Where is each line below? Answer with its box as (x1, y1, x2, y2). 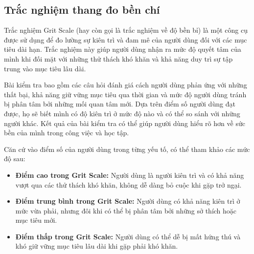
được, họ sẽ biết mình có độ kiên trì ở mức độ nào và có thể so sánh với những (4, 108, 240, 118)
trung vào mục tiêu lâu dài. (4, 63, 86, 73)
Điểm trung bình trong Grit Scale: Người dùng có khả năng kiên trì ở (15, 196, 240, 206)
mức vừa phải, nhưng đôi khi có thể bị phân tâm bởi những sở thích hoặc (15, 205, 237, 215)
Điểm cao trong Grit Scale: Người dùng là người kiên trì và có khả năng (15, 169, 244, 180)
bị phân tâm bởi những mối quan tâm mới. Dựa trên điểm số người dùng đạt (4, 99, 235, 109)
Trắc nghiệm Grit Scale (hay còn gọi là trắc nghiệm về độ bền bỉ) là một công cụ (4, 25, 248, 35)
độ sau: (4, 153, 25, 164)
